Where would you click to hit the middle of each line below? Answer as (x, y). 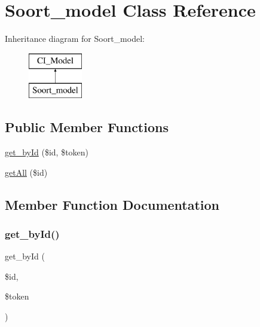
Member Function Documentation (112, 204)
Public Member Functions (87, 127)
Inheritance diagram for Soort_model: (75, 39)
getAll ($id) (26, 172)
